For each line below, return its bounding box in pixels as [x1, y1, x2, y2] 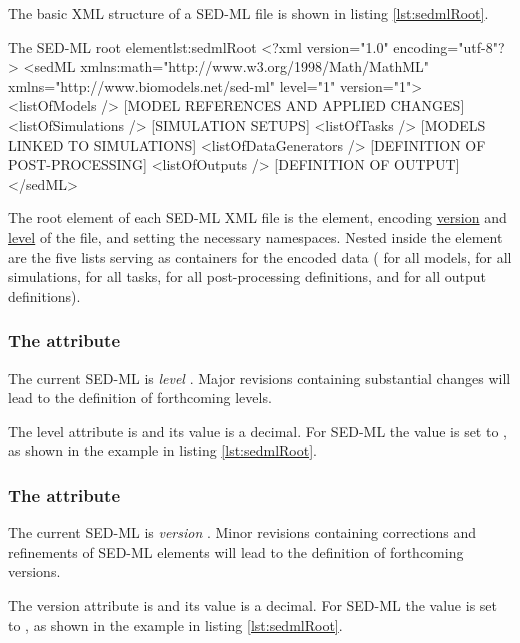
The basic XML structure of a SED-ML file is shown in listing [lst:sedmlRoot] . [8, 3, 489, 23]
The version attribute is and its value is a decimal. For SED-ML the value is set [8, 594, 497, 615]
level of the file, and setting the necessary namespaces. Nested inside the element [8, 226, 503, 247]
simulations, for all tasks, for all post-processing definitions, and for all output [8, 266, 487, 287]
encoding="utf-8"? [393, 36, 505, 57]
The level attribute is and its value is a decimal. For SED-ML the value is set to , [8, 420, 507, 441]
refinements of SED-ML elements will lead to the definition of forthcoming [8, 541, 464, 562]
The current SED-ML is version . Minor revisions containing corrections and [8, 522, 477, 543]
